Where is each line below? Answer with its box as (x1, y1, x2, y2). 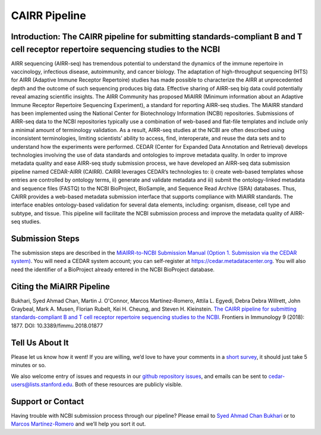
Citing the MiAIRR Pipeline (11, 281, 110, 292)
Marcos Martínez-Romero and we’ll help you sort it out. (11, 420, 146, 428)
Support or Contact (11, 396, 84, 406)
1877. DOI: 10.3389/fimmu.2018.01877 (11, 322, 103, 329)
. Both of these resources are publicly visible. (72, 381, 182, 388)
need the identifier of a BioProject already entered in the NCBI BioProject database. (11, 265, 215, 273)
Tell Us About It (11, 337, 69, 348)
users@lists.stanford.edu (11, 381, 73, 388)
